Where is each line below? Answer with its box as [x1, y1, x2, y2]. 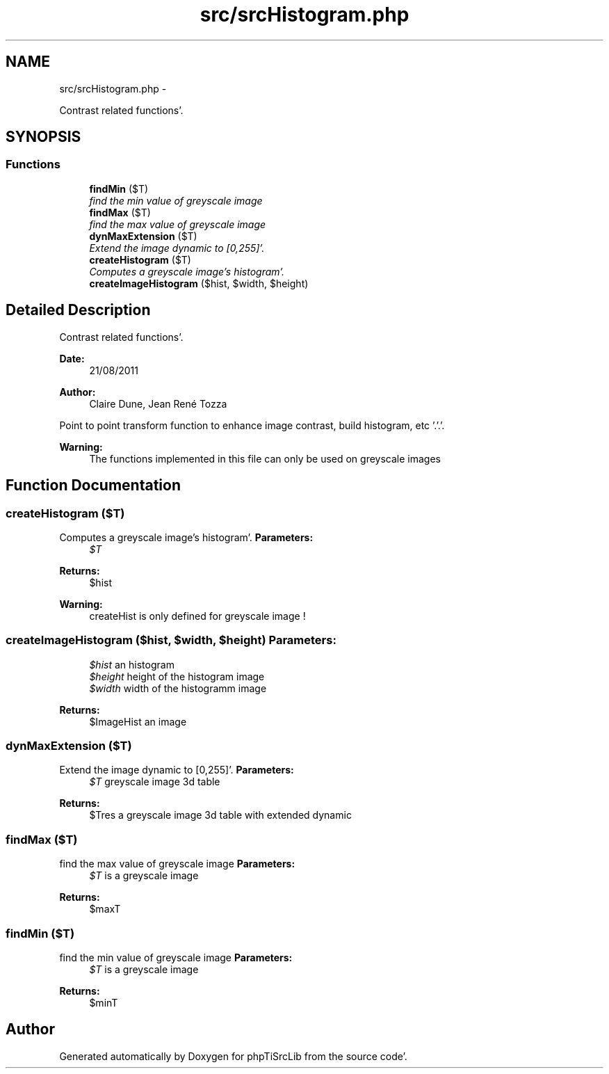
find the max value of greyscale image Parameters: [59, 858, 295, 870]
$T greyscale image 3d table [89, 776, 220, 788]
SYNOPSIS [6, 128, 81, 146]
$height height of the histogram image [89, 670, 265, 682]
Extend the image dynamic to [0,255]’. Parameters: [59, 764, 294, 776]
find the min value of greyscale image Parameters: [59, 951, 293, 963]
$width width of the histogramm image [89, 682, 267, 694]
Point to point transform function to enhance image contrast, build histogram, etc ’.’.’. [59, 419, 445, 431]
